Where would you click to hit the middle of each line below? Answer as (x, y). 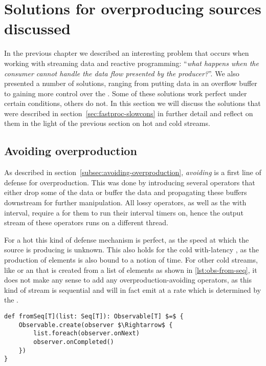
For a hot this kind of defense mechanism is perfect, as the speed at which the (127, 239)
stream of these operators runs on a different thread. (86, 222)
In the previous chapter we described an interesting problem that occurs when (127, 53)
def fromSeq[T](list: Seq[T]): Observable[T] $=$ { (94, 316)
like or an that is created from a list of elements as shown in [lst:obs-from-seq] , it (131, 270)
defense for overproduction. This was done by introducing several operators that (130, 182)
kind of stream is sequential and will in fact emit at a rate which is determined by (133, 289)
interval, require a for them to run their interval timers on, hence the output (124, 212)
